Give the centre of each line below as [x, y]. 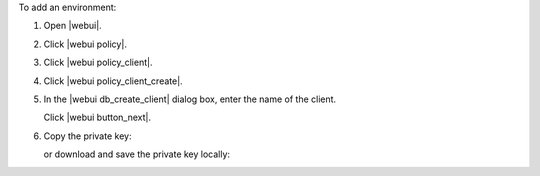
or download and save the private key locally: [136, 154]
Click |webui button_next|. [97, 117]
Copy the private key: [87, 136]
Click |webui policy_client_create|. [113, 81]
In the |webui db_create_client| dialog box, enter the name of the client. [190, 99]
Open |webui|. [72, 26]
